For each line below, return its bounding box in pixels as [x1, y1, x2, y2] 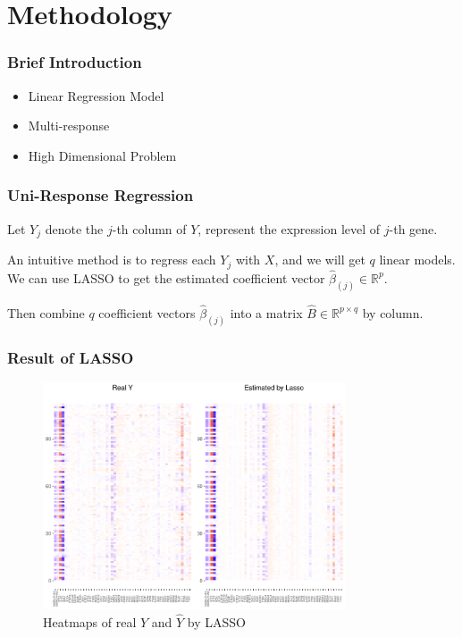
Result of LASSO [7, 346, 134, 368]
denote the [45, 219, 104, 238]
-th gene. [389, 219, 438, 238]
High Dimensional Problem [28, 146, 177, 164]
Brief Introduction [7, 51, 142, 73]
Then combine [7, 303, 85, 322]
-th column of [112, 219, 187, 238]
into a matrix [230, 303, 303, 322]
